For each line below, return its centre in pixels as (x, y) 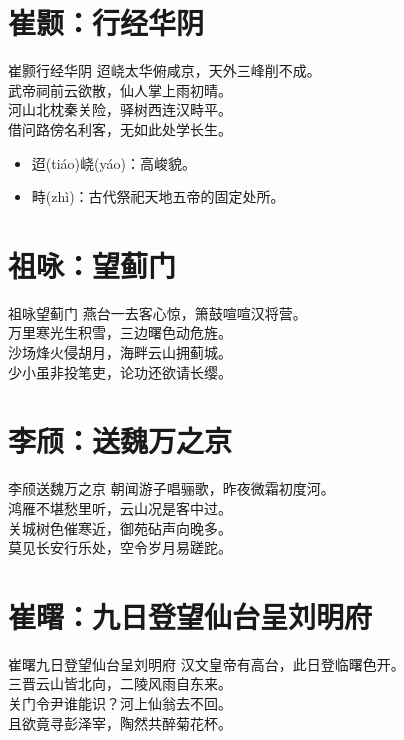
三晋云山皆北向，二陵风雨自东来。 (120, 683)
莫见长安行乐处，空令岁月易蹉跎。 (120, 547)
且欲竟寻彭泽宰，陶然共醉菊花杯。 (120, 722)
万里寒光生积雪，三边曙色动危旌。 (120, 332)
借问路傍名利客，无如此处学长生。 (120, 128)
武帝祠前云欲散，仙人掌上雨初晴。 (120, 89)
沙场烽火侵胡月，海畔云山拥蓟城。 (120, 352)
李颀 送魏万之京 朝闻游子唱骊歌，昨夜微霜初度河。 (171, 488)
